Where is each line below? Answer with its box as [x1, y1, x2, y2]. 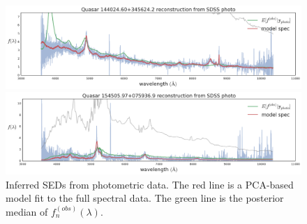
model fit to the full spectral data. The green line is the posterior [6, 191, 284, 205]
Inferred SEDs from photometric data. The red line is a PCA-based [6, 177, 294, 191]
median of [6, 204, 48, 218]
